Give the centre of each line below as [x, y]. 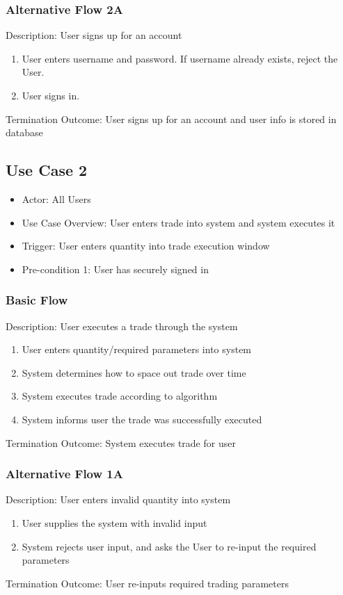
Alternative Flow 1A [64, 474]
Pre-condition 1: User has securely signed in [115, 269]
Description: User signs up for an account [94, 35]
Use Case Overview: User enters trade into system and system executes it [178, 222]
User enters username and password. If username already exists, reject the [180, 58]
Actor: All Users [56, 198]
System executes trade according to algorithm [120, 396]
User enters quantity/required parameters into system [137, 349]
